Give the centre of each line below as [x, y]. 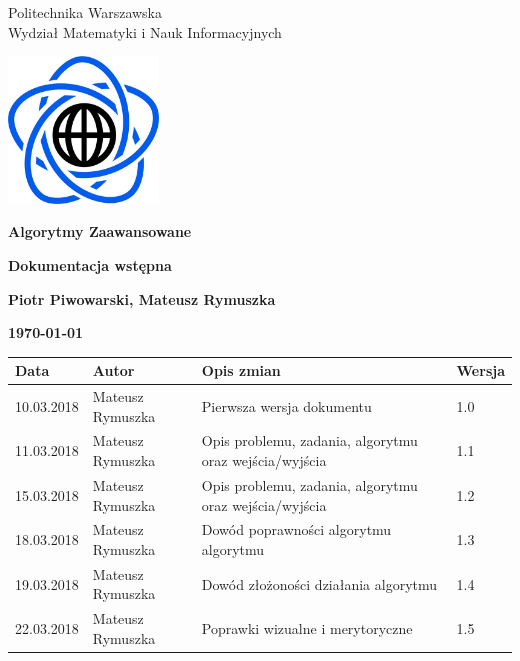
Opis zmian [241, 370]
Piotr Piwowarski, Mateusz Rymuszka [142, 298]
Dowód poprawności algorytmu [296, 529]
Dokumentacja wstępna [90, 264]
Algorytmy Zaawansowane [100, 231]
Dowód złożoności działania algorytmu [319, 583]
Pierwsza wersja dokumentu [286, 405]
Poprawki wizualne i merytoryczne [307, 628]
